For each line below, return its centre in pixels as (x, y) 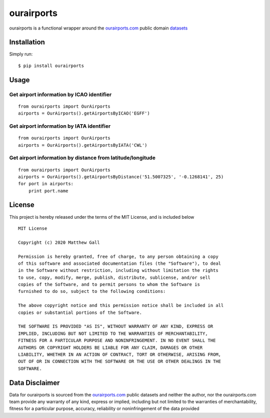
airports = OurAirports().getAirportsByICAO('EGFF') (84, 113)
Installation (27, 42)
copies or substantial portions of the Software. (80, 312)
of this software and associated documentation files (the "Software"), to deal (120, 263)
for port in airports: (46, 184)
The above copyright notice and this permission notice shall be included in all (121, 306)
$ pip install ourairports (51, 66)
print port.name (48, 191)
